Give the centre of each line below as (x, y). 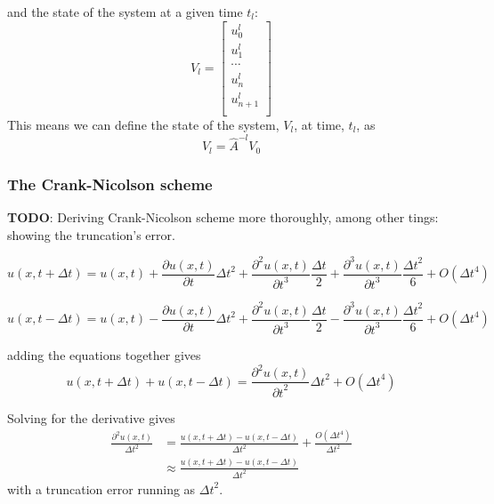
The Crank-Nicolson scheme (110, 184)
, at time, (319, 125)
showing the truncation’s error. (91, 234)
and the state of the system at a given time (125, 12)
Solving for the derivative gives (91, 417)
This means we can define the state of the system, (143, 125)
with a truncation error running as (101, 488)
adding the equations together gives (104, 355)
